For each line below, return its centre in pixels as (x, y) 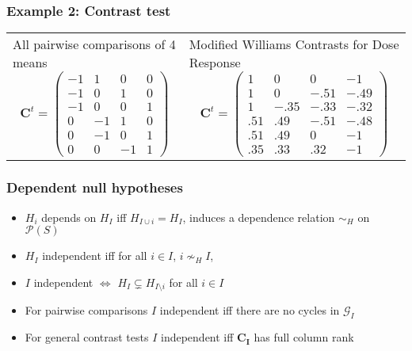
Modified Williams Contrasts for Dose (294, 44)
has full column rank (304, 337)
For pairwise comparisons (86, 310)
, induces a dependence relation (259, 217)
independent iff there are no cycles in (250, 310)
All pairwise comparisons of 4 (94, 44)
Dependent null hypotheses (95, 187)
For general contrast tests (87, 337)
